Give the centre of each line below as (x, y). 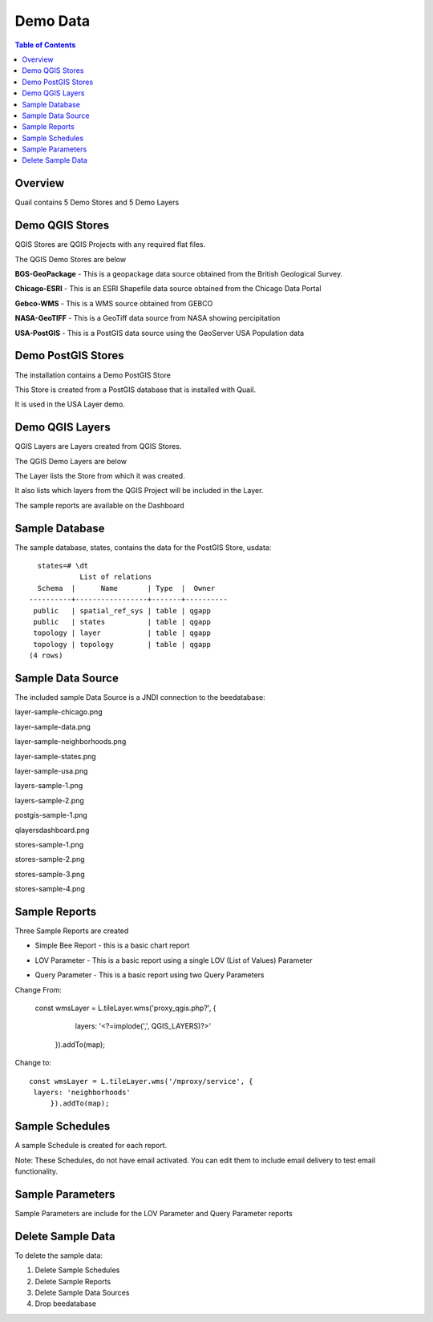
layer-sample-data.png (53, 726)
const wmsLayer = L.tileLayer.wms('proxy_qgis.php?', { (125, 1008)
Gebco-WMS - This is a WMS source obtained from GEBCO (114, 303)
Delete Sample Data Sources (82, 1293)
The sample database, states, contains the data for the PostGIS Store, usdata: (143, 547)
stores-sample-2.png (50, 859)
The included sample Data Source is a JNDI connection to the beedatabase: (140, 697)
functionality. (36, 1171)
